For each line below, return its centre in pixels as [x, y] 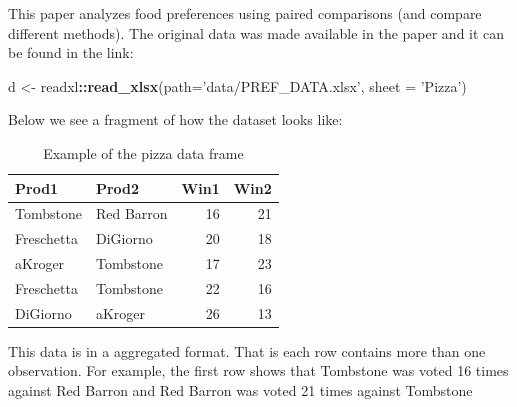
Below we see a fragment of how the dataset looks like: [175, 119]
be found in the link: [71, 52]
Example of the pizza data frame [143, 152]
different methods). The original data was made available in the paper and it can [256, 32]
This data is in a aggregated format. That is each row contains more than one [247, 350]
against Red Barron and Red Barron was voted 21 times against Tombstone [240, 390]
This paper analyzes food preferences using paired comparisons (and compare [245, 13]
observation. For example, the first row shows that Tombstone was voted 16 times [258, 370]
